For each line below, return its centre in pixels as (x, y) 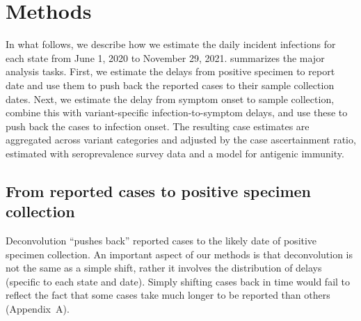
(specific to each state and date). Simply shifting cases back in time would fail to (178, 281)
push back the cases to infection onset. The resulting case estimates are (158, 126)
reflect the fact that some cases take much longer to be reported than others (168, 295)
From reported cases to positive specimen (158, 190)
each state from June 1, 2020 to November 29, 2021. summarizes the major (165, 57)
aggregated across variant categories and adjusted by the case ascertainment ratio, (181, 140)
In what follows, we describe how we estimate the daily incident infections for (171, 44)
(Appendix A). (38, 309)
